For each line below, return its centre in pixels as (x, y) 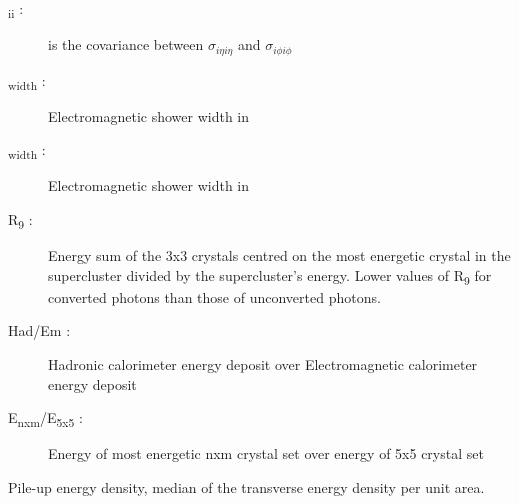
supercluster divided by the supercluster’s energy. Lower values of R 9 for (270, 276)
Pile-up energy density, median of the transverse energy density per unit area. (246, 486)
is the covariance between (126, 44)
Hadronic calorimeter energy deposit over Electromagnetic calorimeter (263, 364)
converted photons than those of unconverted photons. (214, 296)
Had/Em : (39, 330)
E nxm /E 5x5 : (45, 419)
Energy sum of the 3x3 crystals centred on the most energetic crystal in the (279, 255)
